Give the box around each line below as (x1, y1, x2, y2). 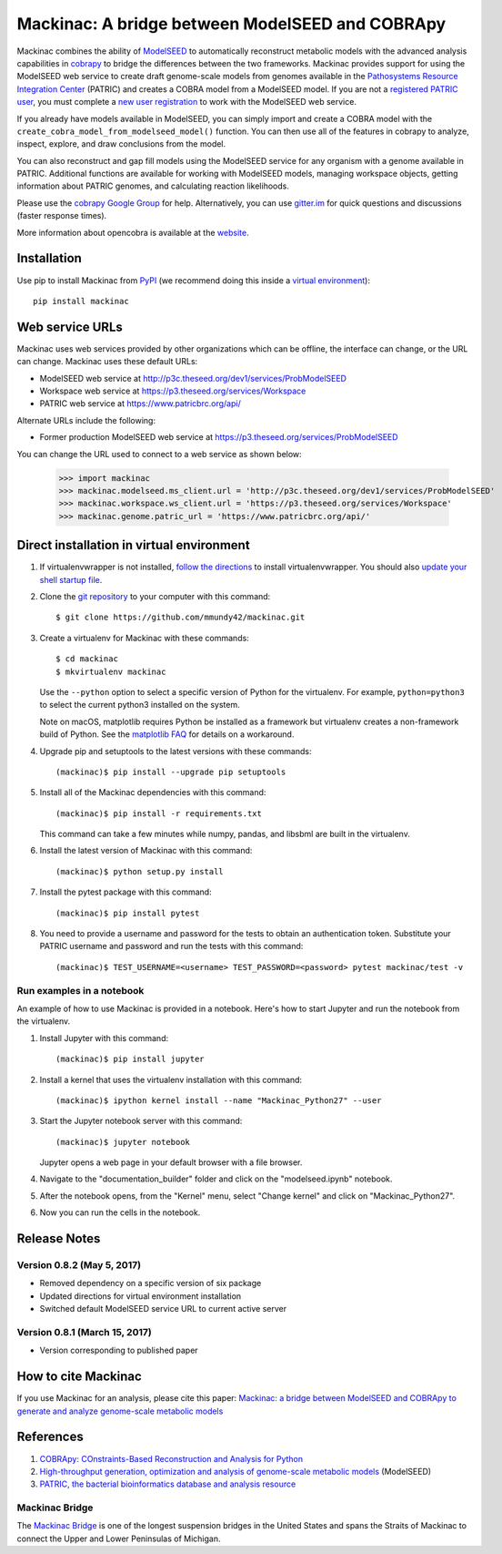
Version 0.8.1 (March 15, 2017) (16, 1325, 152, 1338)
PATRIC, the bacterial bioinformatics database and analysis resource (39, 1478, 296, 1489)
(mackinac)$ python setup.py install (55, 866, 225, 876)
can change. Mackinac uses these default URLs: (16, 356, 198, 367)
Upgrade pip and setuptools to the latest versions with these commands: (39, 745, 312, 756)
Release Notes (16, 1231, 101, 1247)
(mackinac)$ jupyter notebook (55, 1137, 191, 1147)
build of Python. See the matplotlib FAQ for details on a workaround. (39, 729, 295, 740)
